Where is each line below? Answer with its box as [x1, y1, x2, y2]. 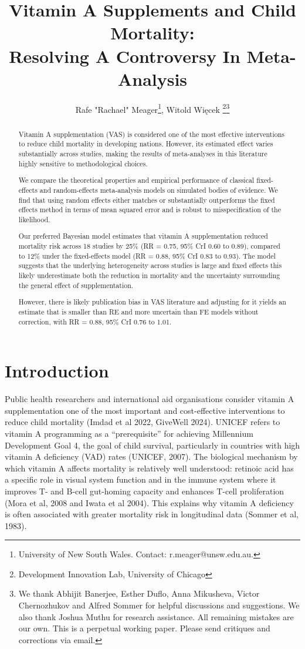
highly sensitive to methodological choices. [18, 158, 148, 168]
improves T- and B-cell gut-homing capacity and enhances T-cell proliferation [5, 484, 284, 497]
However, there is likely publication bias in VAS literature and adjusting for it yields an [18, 297, 286, 307]
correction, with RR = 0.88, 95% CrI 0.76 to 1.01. [18, 316, 172, 326]
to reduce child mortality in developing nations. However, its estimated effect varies [18, 139, 273, 149]
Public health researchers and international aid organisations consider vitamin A [5, 393, 294, 405]
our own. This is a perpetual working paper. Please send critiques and [18, 622, 270, 634]
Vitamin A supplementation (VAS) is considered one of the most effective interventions [18, 129, 284, 139]
